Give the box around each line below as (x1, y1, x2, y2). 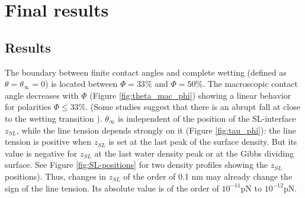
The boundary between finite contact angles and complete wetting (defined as (5, 66, 287, 78)
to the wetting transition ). (5, 112, 102, 124)
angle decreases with (5, 89, 79, 101)
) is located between (45, 77, 118, 90)
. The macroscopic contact (203, 77, 298, 90)
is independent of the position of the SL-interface (118, 112, 296, 124)
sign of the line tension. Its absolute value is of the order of (5, 181, 219, 194)
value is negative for (5, 147, 78, 159)
